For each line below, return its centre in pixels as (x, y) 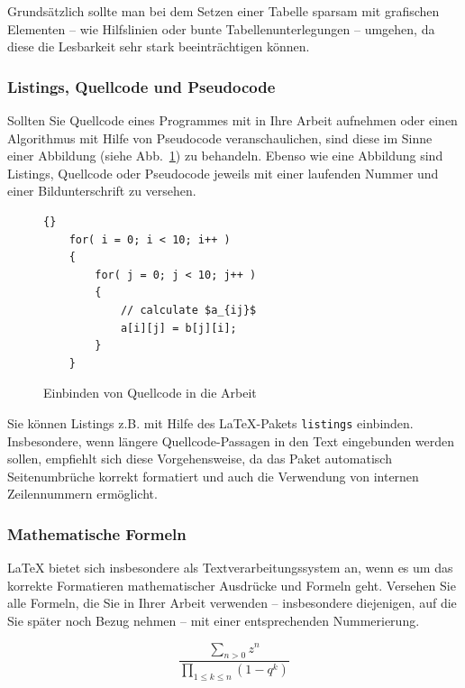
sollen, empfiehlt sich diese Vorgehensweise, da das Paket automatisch (200, 459)
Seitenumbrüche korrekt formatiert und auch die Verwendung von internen (213, 476)
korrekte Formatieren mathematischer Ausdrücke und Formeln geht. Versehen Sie (232, 585)
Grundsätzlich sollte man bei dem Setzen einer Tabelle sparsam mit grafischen (223, 11)
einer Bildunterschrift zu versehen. (102, 191)
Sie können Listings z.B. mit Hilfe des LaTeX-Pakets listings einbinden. (210, 422)
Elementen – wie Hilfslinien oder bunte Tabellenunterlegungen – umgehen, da (221, 28)
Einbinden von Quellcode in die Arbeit (150, 393)
